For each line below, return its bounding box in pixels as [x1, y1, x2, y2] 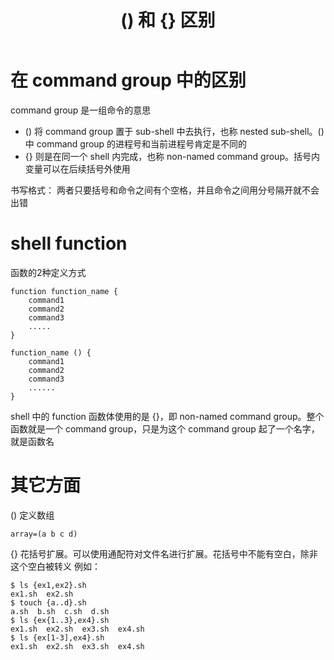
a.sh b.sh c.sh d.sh [10, 606, 110, 616]
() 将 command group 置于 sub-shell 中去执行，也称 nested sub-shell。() [24, 125, 325, 137]
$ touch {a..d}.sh [10, 597, 87, 608]
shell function [10, 232, 128, 255]
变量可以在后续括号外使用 [24, 162, 131, 175]
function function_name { [10, 286, 118, 296]
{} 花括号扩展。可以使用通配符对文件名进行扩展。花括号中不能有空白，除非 [10, 547, 318, 560]
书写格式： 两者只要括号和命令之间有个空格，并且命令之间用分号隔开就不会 [10, 184, 320, 196]
